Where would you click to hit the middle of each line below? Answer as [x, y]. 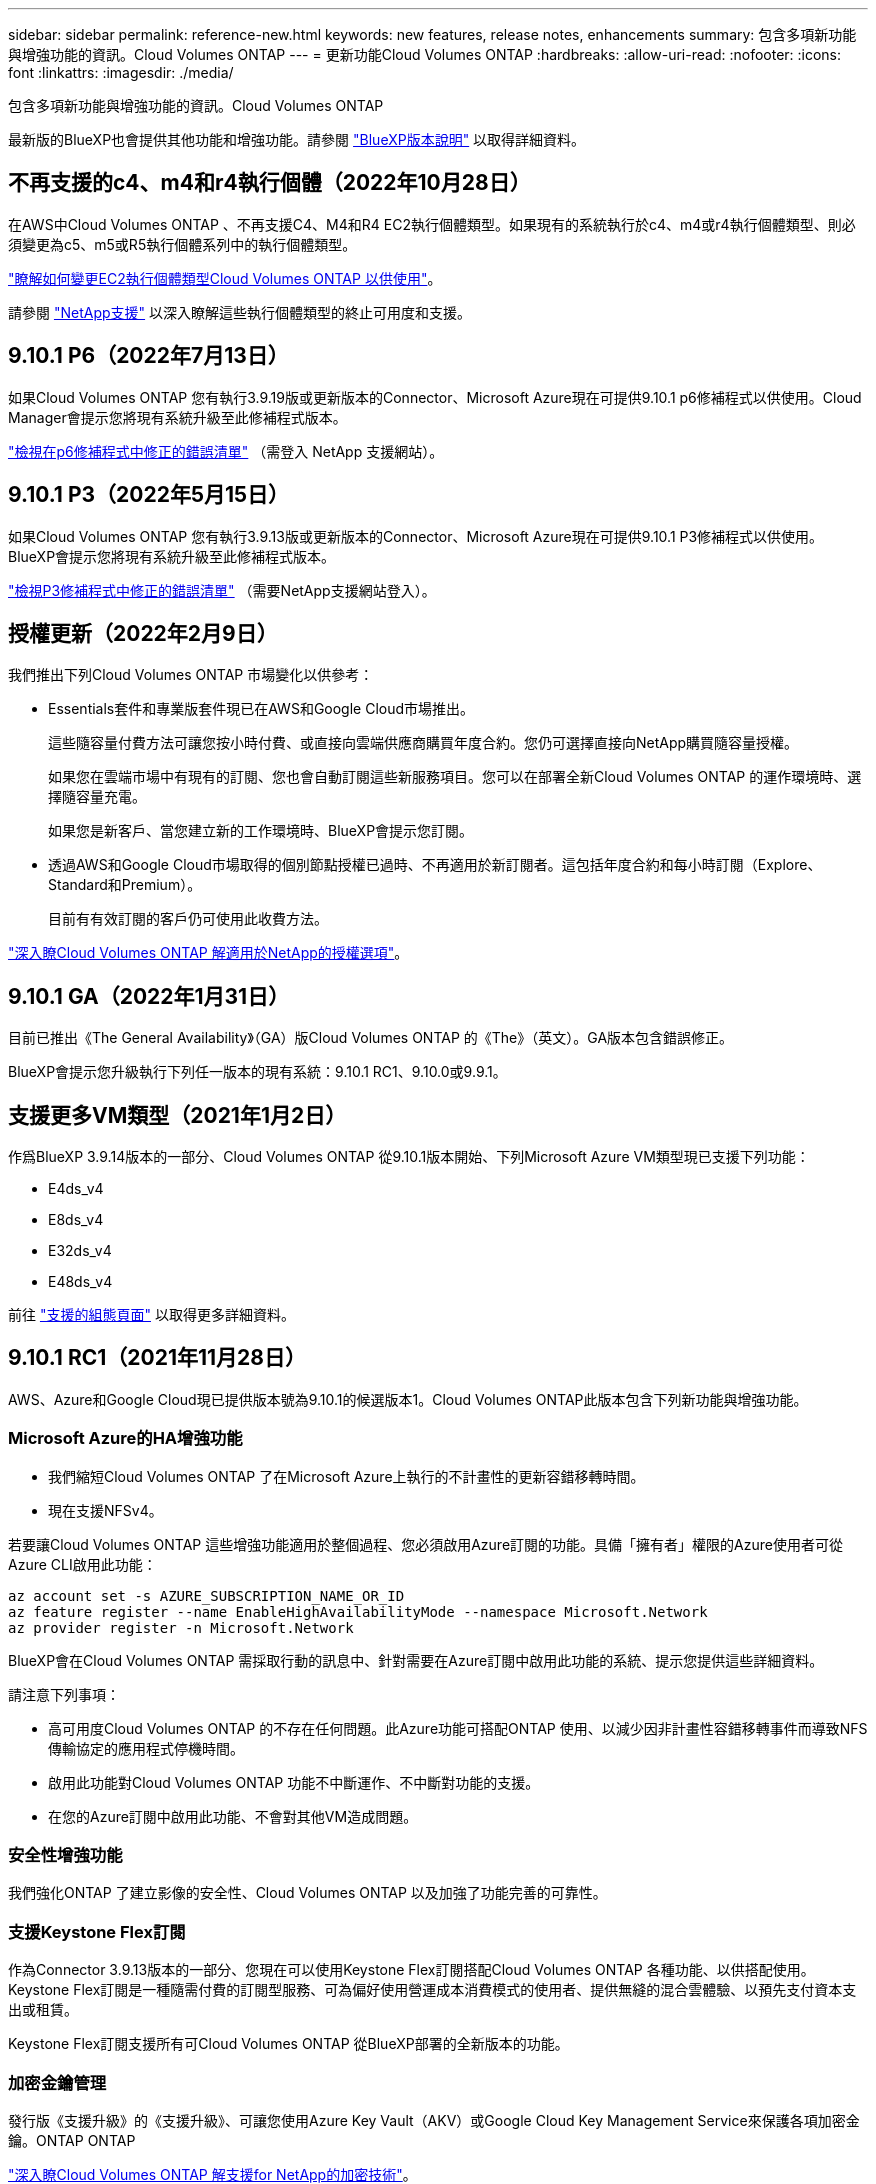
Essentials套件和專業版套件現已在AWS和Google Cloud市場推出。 [261, 709]
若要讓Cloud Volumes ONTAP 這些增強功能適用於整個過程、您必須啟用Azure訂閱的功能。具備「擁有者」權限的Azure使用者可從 [425, 1544]
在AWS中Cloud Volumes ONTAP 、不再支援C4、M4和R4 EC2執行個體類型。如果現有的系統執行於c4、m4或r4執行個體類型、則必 [432, 224]
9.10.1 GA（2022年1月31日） [149, 996]
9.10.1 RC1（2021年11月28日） [157, 1358]
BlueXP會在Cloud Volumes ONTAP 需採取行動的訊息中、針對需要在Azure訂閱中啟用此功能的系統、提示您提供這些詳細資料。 [416, 1660]
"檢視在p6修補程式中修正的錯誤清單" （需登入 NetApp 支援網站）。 [226, 451]
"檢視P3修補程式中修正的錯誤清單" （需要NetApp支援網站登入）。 [222, 590]
